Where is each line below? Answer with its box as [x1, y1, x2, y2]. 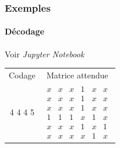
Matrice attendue [46, 68, 108, 81]
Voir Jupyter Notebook [5, 47, 84, 60]
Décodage [5, 25, 44, 37]
